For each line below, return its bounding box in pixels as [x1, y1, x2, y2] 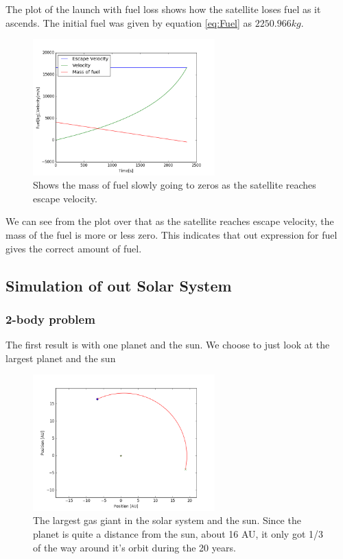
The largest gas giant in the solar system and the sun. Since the [33, 513, 301, 527]
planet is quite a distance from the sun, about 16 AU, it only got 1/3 [33, 526, 323, 540]
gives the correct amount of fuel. [5, 241, 142, 255]
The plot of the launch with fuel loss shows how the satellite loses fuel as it [5, 2, 321, 16]
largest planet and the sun [5, 350, 116, 365]
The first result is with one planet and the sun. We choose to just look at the [5, 337, 330, 352]
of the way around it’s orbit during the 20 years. [33, 540, 236, 554]
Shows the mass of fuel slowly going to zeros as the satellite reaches [33, 178, 316, 192]
